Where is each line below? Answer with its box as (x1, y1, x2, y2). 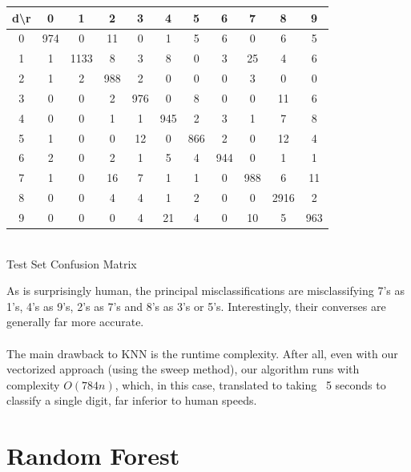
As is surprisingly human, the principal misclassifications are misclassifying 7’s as (6, 282, 405, 299)
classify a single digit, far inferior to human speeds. (6, 392, 257, 409)
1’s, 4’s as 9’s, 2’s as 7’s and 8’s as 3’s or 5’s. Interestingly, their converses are (6, 297, 386, 314)
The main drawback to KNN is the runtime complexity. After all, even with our (6, 345, 398, 361)
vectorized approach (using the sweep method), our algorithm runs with (6, 361, 360, 377)
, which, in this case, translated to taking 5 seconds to (115, 376, 386, 393)
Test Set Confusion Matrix (6, 255, 137, 272)
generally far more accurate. (6, 313, 144, 330)
